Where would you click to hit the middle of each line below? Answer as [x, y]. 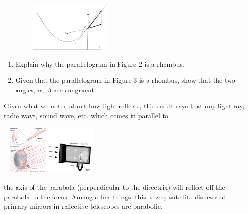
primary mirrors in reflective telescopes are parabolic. [83, 206]
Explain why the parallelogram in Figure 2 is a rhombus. [100, 64]
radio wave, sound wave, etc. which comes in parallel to [86, 115]
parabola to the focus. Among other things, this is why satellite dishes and [115, 196]
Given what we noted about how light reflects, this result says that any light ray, [124, 106]
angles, [25, 89]
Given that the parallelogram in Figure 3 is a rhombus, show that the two [125, 80]
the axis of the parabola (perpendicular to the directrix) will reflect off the [115, 187]
